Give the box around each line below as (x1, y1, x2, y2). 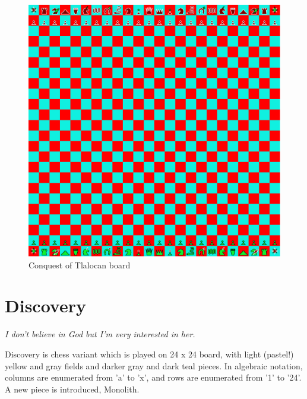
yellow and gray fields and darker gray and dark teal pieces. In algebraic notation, (5, 359, 303, 372)
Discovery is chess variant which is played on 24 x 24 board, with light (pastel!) (5, 347, 294, 360)
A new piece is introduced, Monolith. (5, 382, 140, 395)
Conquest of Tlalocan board (29, 258, 131, 271)
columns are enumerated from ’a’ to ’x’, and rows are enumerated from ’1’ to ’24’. (5, 371, 302, 384)
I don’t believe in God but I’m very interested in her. (5, 328, 195, 340)
